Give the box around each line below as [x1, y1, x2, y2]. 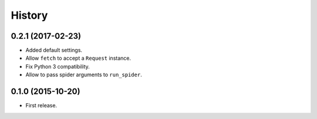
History [11, 9, 48, 22]
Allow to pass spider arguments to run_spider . [25, 71, 142, 79]
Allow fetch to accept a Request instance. [25, 55, 131, 62]
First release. [25, 102, 58, 109]
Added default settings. [25, 47, 82, 54]
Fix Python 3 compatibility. [25, 63, 90, 70]
